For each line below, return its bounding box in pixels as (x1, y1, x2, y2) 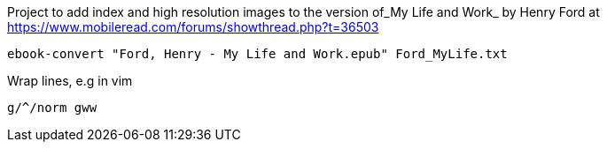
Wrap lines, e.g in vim (7, 73, 133, 88)
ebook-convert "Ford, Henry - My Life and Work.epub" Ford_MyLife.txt (7, 47, 508, 61)
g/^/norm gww (7, 101, 97, 115)
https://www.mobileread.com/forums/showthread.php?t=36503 (7, 19, 379, 34)
